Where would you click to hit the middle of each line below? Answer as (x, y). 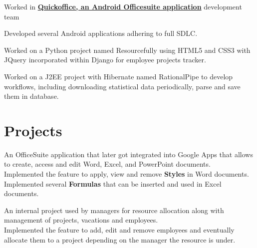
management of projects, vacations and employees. (81, 220)
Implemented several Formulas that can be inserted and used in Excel (113, 183)
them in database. (31, 96)
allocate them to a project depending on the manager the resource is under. (120, 239)
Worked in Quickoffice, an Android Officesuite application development (123, 6)
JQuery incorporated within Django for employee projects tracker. (105, 60)
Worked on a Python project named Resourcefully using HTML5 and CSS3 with (127, 50)
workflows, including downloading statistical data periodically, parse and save (122, 86)
